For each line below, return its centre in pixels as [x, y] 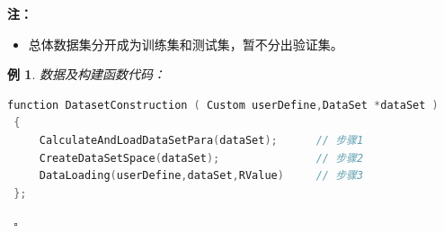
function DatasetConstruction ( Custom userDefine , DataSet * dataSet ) [223, 105]
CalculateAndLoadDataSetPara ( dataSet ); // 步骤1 [201, 140]
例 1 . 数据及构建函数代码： [86, 74]
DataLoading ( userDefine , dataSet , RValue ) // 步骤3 [201, 176]
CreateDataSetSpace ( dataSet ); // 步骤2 [201, 158]
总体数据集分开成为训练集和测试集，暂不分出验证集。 [186, 44]
